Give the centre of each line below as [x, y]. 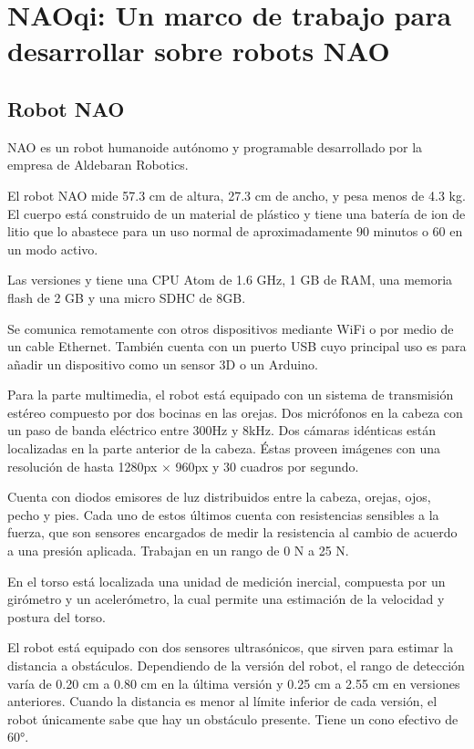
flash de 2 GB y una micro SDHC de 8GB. [127, 297]
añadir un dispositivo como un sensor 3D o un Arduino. [163, 364]
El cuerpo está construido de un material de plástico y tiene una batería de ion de [237, 213]
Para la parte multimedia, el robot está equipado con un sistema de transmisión [231, 395]
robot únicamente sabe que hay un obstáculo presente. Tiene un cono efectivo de [233, 718]
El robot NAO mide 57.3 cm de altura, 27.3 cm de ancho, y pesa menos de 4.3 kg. [237, 195]
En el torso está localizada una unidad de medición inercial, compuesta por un [227, 581]
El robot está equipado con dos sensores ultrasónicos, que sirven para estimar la [231, 647]
